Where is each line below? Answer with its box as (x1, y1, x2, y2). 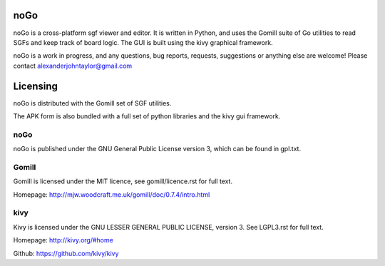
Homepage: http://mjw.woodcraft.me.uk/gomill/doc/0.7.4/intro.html (13, 190, 210, 199)
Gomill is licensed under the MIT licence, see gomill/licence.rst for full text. (13, 177, 233, 185)
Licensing (13, 80, 58, 92)
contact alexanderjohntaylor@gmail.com (13, 61, 133, 70)
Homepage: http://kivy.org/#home (13, 236, 113, 245)
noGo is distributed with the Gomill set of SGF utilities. (13, 98, 172, 107)
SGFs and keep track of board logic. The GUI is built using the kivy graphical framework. (13, 38, 274, 46)
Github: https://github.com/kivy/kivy (13, 249, 119, 257)
